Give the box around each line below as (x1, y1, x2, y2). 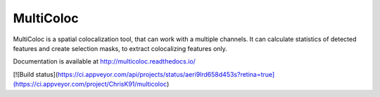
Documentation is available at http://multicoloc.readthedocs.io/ (13, 57, 196, 66)
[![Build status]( (13, 70, 58, 78)
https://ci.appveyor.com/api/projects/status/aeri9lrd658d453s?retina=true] (57, 70, 275, 78)
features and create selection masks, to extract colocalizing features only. (13, 44, 228, 52)
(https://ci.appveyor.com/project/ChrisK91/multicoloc (13, 80, 167, 89)
